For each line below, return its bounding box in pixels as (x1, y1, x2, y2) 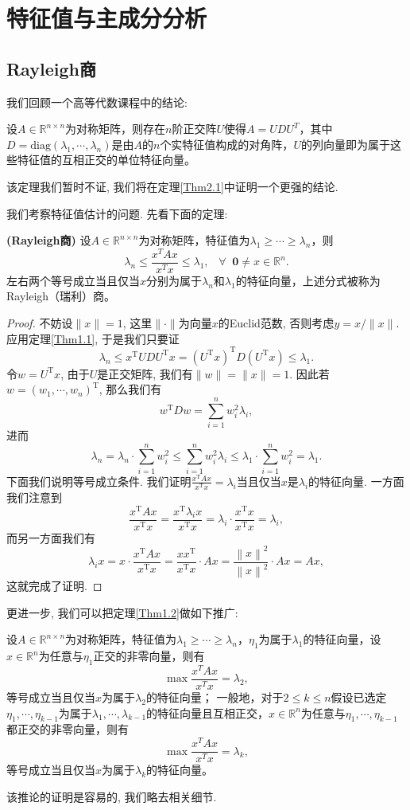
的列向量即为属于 (300, 135, 390, 152)
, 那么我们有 (99, 381, 162, 397)
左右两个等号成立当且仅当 (6, 272, 140, 288)
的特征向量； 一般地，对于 (145, 689, 284, 706)
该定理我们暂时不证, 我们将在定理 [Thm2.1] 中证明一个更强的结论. (6, 178, 338, 194)
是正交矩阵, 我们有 (97, 365, 193, 382)
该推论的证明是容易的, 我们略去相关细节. (6, 788, 217, 804)
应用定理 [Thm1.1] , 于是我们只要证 (6, 330, 180, 346)
